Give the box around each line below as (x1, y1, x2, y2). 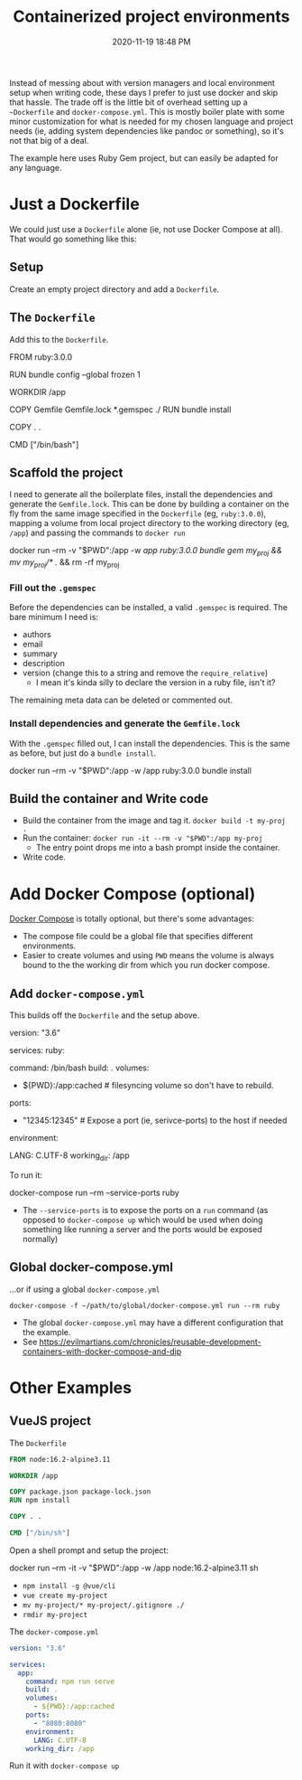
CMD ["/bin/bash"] (9, 438, 79, 449)
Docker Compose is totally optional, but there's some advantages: (9, 913, 255, 924)
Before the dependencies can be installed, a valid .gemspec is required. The (9, 602, 288, 613)
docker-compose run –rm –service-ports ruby (9, 1187, 180, 1198)
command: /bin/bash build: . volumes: (9, 1062, 150, 1073)
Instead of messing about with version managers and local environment (9, 77, 275, 88)
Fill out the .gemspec (9, 581, 96, 594)
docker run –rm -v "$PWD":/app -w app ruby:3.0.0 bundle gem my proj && (9, 545, 282, 558)
